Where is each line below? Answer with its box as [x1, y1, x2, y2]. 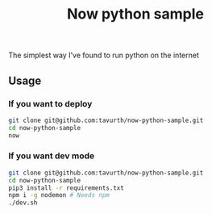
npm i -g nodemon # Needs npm [8, 191, 110, 199]
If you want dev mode [8, 150, 95, 162]
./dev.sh [8, 199, 38, 207]
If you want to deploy [8, 98, 93, 109]
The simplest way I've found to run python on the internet [8, 50, 199, 61]
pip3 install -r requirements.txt [8, 183, 125, 192]
